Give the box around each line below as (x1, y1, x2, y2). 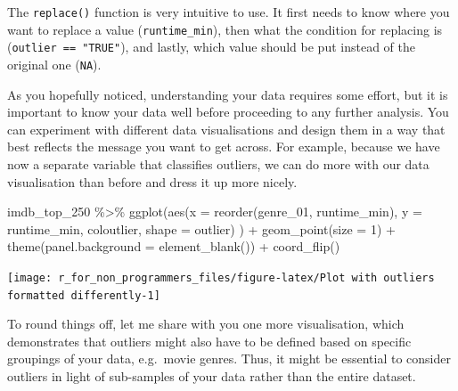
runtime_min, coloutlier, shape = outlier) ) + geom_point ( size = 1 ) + (7, 219, 396, 238)
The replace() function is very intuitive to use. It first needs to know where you (7, 3, 450, 20)
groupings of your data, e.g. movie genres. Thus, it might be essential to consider (7, 349, 451, 368)
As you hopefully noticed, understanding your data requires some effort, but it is (7, 85, 448, 103)
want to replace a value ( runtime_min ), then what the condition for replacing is (7, 20, 443, 38)
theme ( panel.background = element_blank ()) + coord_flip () (7, 237, 340, 256)
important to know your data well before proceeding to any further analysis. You (7, 102, 449, 121)
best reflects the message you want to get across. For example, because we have (7, 137, 440, 156)
